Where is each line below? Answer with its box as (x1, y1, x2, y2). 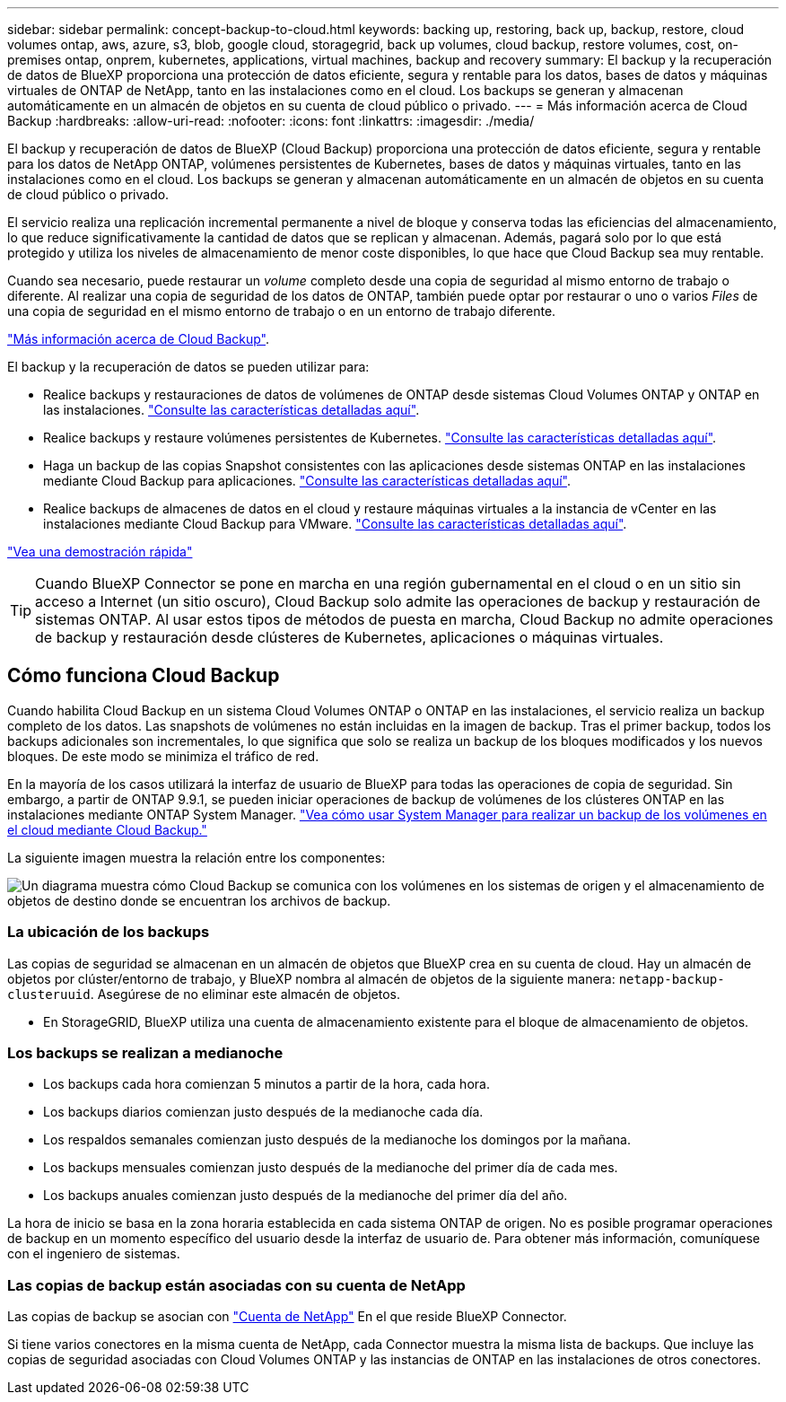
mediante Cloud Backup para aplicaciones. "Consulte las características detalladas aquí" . (43, 473, 571, 488)
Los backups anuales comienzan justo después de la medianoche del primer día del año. (43, 1187, 568, 1204)
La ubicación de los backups (7, 923, 210, 942)
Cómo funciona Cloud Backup (7, 664, 280, 688)
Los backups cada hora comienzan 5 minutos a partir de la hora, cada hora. (43, 1076, 490, 1092)
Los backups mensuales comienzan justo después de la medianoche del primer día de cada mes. (43, 1160, 618, 1176)
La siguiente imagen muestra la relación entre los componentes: (7, 849, 386, 865)
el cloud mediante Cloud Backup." (7, 821, 207, 837)
